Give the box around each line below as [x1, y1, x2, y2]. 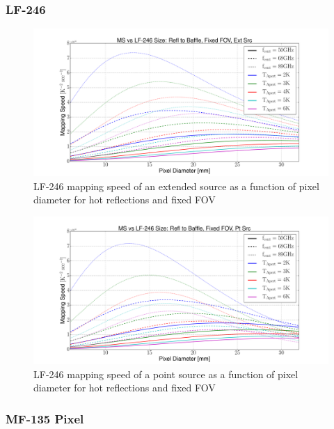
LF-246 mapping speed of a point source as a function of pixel [33, 366, 299, 381]
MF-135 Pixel [6, 409, 84, 427]
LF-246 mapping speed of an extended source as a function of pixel [33, 178, 319, 193]
